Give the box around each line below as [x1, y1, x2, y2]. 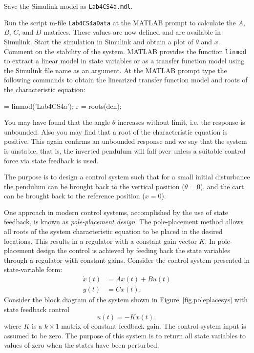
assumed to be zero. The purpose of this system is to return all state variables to [4, 330, 246, 340]
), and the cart [200, 181, 244, 191]
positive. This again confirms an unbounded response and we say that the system [4, 136, 247, 146]
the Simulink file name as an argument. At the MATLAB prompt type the [4, 65, 227, 75]
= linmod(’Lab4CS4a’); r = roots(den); [4, 100, 122, 111]
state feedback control [4, 304, 69, 314]
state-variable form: [4, 264, 63, 275]
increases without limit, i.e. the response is [117, 117, 245, 127]
